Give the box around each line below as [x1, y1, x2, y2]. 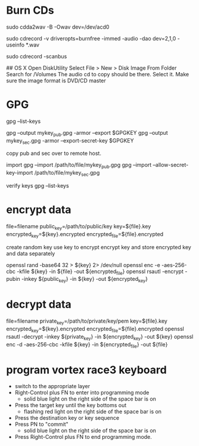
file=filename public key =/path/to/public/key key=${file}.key [6, 223, 151, 231]
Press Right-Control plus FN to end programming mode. [14, 433, 152, 441]
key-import [6, 169, 33, 176]
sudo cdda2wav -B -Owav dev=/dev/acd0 [6, 23, 110, 30]
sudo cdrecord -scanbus [6, 52, 67, 60]
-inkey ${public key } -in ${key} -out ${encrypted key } [21, 275, 148, 284]
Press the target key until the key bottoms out [14, 402, 127, 409]
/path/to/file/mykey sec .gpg [34, 169, 100, 178]
